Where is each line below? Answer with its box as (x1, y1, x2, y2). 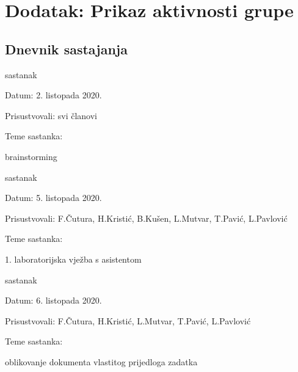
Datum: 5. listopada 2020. (5, 191, 102, 204)
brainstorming (5, 150, 57, 162)
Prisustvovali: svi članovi (5, 109, 97, 122)
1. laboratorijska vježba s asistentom (5, 252, 142, 265)
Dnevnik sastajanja (5, 39, 128, 58)
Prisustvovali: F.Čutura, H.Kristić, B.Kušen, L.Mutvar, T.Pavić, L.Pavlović (5, 211, 288, 224)
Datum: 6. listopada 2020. (5, 294, 102, 307)
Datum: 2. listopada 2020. (5, 89, 102, 101)
